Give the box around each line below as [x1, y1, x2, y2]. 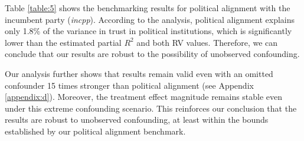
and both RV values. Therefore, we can [136, 36, 278, 48]
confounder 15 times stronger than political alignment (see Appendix [5, 79, 254, 91]
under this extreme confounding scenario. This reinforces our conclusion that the [5, 102, 297, 114]
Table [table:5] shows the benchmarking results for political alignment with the [5, 2, 290, 14]
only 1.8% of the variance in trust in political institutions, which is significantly [5, 25, 292, 37]
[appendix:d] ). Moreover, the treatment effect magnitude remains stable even [5, 90, 283, 103]
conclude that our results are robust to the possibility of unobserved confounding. [5, 48, 300, 60]
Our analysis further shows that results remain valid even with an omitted [5, 67, 273, 79]
